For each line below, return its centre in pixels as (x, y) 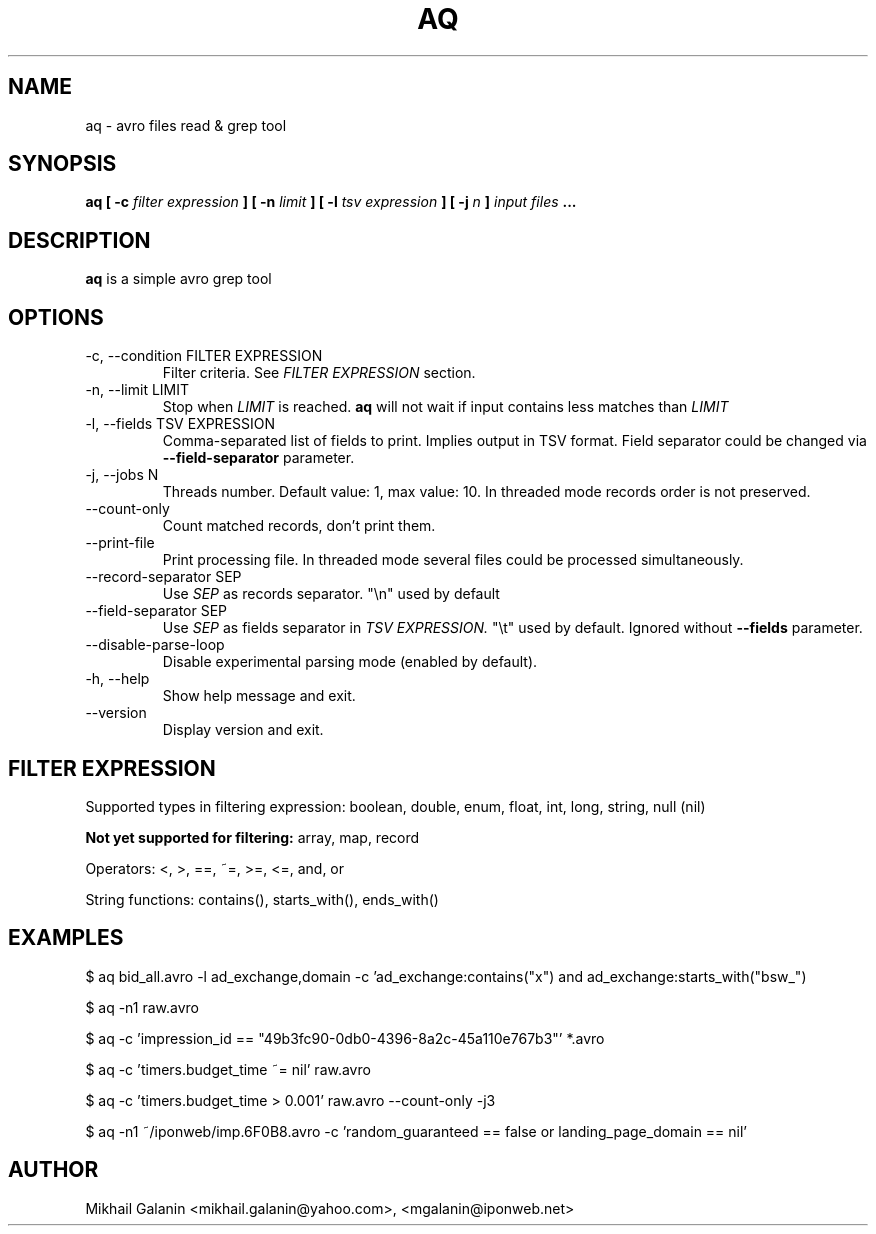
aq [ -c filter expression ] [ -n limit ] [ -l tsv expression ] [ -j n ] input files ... (331, 202)
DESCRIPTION (79, 240)
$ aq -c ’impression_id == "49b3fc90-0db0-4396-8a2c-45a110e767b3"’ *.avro (345, 1038)
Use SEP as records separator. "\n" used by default (331, 594)
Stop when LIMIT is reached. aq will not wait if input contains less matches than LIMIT (445, 407)
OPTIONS (56, 317)
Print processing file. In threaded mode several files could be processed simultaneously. (453, 560)
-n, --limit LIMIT (137, 390)
